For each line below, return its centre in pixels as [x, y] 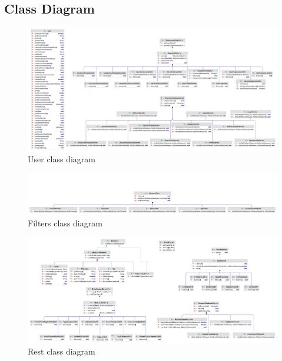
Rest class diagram [62, 351]
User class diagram [62, 159]
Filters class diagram [65, 223]
